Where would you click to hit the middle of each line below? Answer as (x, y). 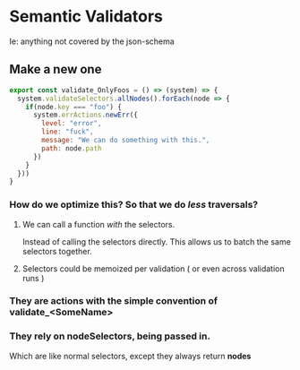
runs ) (33, 278)
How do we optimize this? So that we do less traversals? (133, 205)
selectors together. (57, 251)
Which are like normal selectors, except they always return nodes (130, 356)
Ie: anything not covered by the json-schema (92, 41)
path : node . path (72, 148)
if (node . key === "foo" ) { (74, 107)
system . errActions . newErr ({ (86, 115)
